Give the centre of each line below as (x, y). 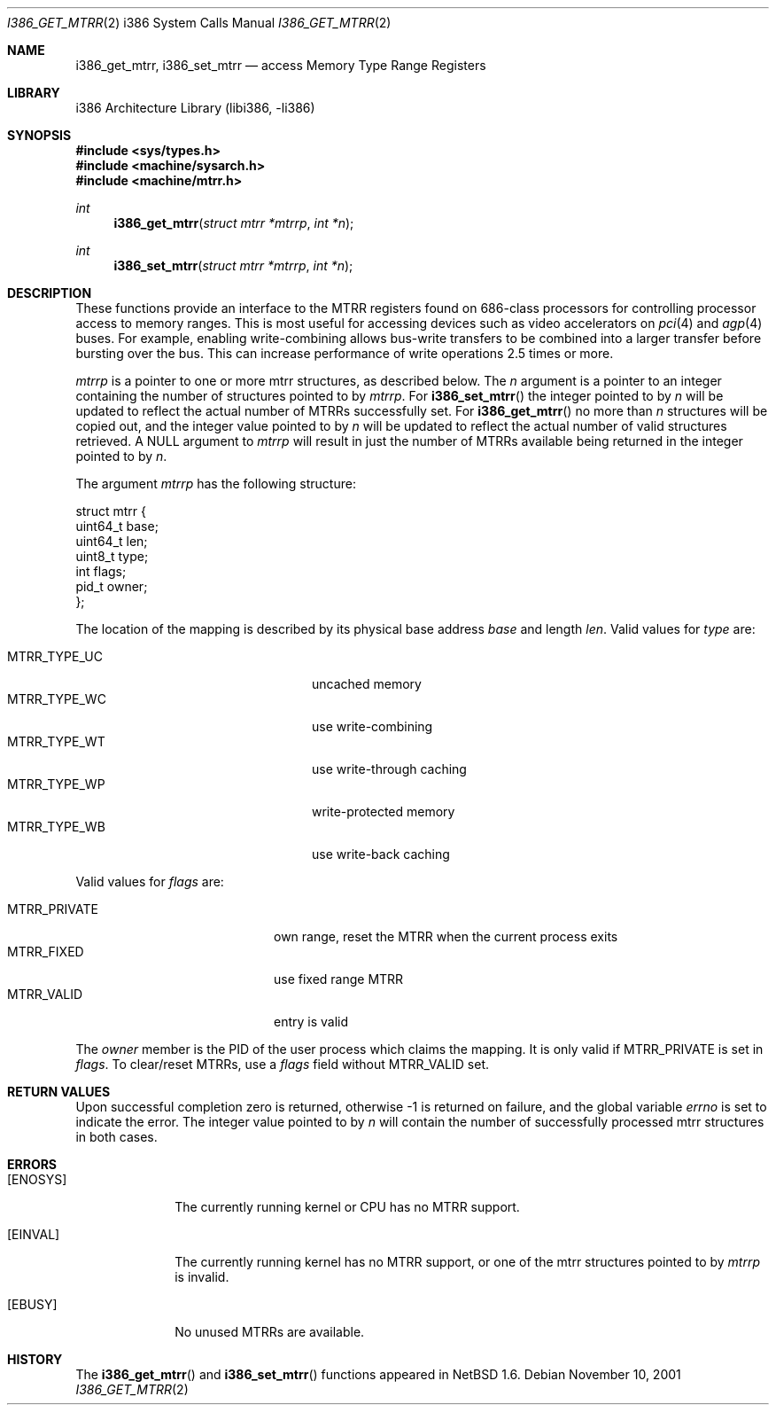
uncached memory (367, 684)
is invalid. (202, 1277)
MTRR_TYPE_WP (56, 784)
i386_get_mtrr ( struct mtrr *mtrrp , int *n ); (234, 223)
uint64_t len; (112, 541)
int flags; (101, 571)
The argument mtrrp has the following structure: (216, 484)
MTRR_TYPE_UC (55, 656)
